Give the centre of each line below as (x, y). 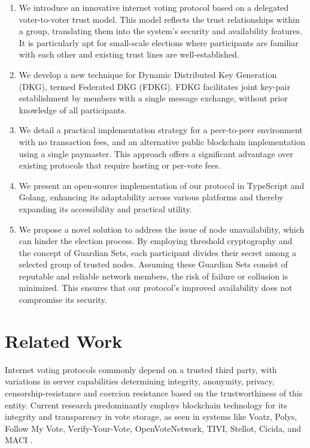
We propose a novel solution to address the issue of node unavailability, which (162, 229)
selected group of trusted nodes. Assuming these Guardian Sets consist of (153, 264)
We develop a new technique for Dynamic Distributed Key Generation (148, 74)
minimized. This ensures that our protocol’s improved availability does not (156, 288)
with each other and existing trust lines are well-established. (129, 54)
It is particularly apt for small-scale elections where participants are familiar (159, 42)
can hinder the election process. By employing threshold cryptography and (156, 241)
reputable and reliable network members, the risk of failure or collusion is (154, 276)
